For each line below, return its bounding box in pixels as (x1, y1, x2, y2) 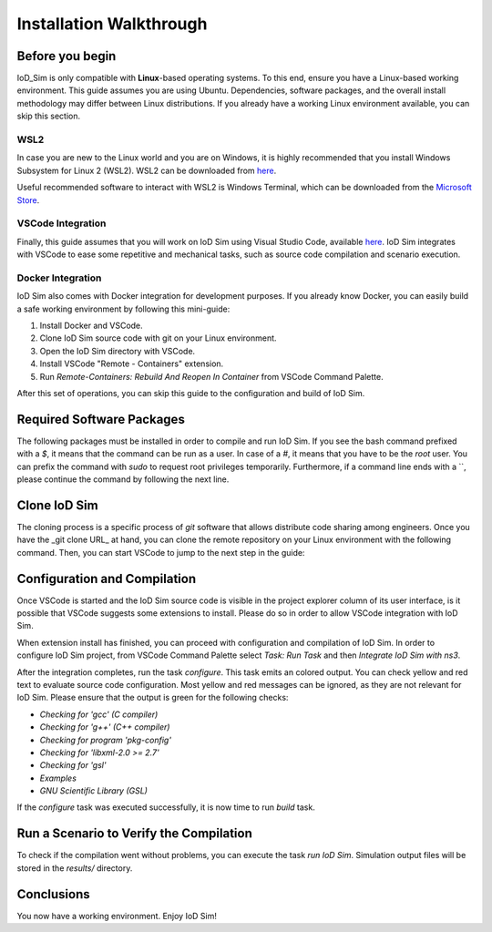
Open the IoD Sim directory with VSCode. (39, 345, 196, 356)
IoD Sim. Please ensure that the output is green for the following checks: (16, 692, 289, 703)
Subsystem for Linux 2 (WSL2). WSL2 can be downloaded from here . (16, 165, 277, 176)
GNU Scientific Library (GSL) (39, 785, 148, 796)
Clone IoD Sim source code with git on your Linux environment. (39, 333, 277, 343)
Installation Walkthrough (16, 14, 208, 34)
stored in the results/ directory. (16, 862, 133, 874)
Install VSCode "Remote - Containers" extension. (39, 358, 224, 369)
